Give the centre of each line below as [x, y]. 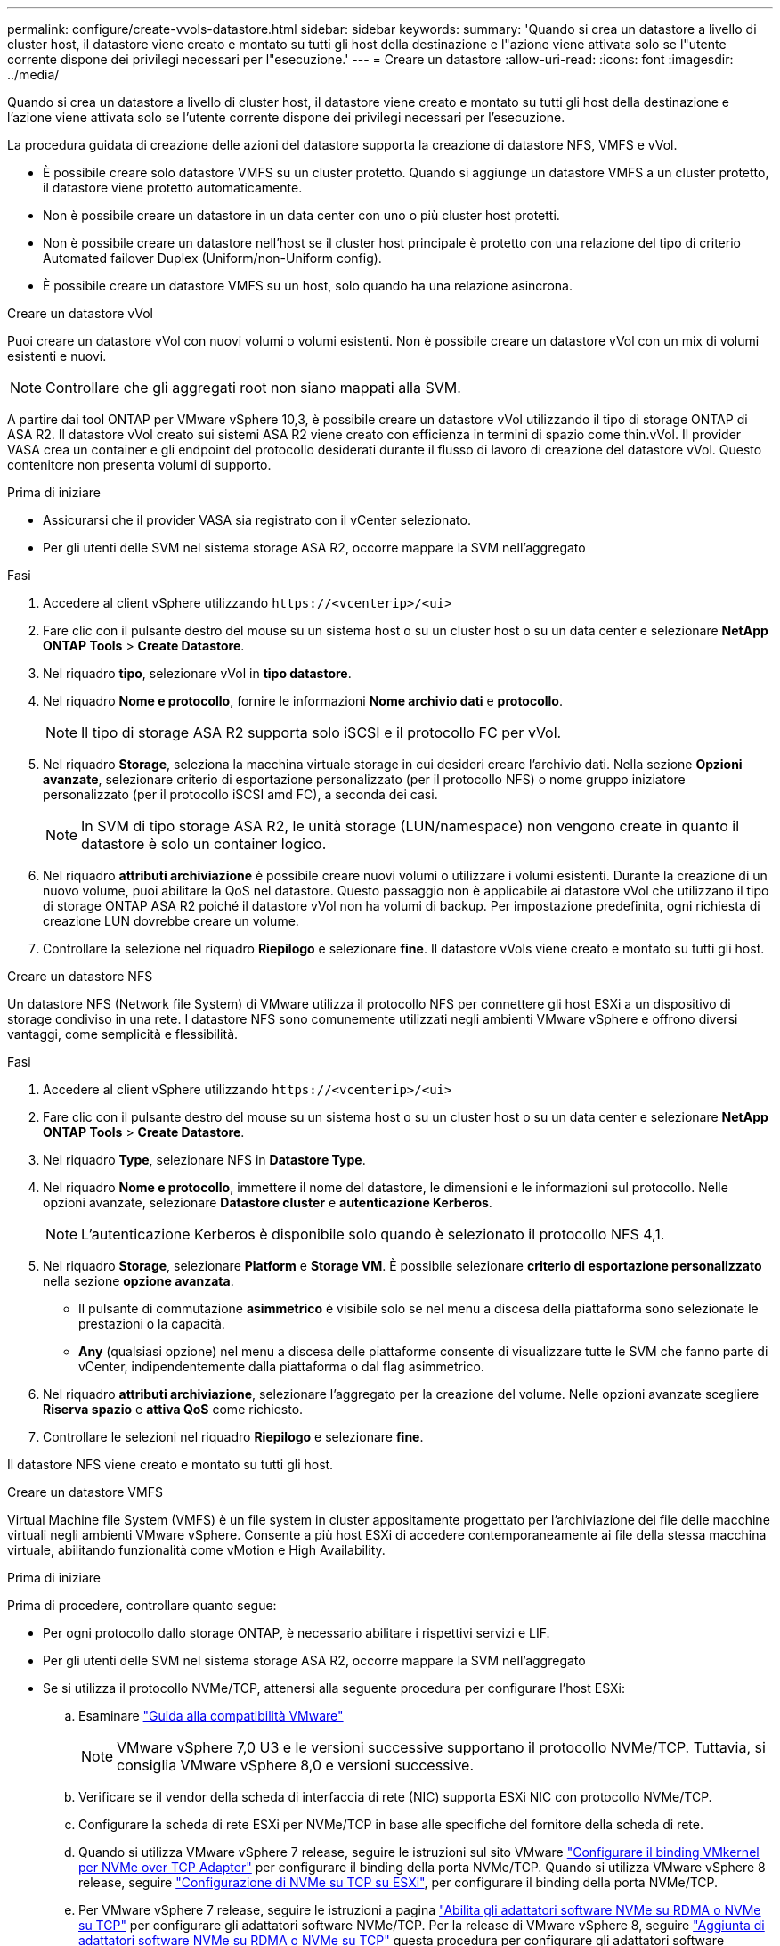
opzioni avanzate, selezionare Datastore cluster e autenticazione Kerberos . [268, 1202]
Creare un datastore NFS [80, 976]
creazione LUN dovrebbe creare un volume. [171, 921]
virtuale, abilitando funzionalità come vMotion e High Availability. [196, 1550]
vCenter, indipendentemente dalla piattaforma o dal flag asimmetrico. [281, 1366]
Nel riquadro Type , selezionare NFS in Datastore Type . [204, 1160]
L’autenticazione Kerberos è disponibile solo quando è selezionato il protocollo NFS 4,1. [373, 1234]
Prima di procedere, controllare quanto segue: [142, 1605]
